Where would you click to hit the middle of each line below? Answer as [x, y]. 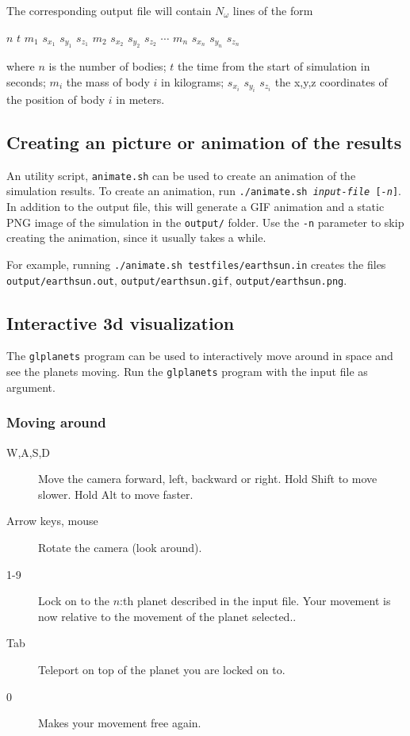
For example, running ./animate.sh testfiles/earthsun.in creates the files [196, 264]
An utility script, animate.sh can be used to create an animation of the [181, 175]
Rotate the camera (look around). [120, 547]
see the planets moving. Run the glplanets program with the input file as [187, 372]
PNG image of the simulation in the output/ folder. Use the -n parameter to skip [205, 222]
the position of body [56, 99]
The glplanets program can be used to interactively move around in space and [200, 356]
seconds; [26, 81]
